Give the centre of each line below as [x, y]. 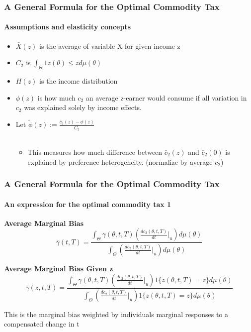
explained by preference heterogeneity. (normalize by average [120, 162]
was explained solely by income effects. [83, 107]
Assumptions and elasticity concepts [67, 27]
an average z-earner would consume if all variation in [166, 97]
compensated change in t [42, 324]
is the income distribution [79, 81]
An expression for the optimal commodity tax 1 [88, 204]
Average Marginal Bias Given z [59, 269]
